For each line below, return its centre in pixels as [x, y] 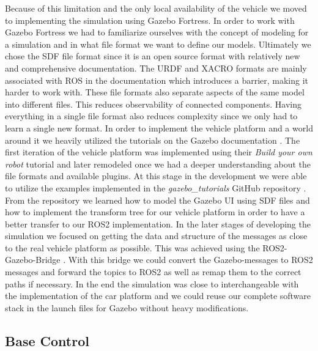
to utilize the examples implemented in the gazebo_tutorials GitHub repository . [156, 187]
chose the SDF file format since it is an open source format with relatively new [153, 56]
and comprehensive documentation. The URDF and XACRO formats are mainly [156, 68]
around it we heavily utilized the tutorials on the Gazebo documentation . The [153, 140]
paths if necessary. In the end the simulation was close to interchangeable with [152, 283]
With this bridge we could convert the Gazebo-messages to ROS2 [190, 260]
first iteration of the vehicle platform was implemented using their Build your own [159, 152]
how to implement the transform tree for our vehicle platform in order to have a [155, 212]
